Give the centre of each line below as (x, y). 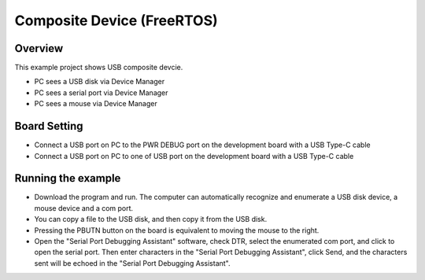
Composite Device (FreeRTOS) (116, 20)
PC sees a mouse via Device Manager (96, 104)
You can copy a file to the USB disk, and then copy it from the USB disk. (151, 219)
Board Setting (49, 126)
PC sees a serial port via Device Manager (101, 92)
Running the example (68, 178)
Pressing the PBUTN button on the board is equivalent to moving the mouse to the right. (177, 230)
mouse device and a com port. (84, 208)
